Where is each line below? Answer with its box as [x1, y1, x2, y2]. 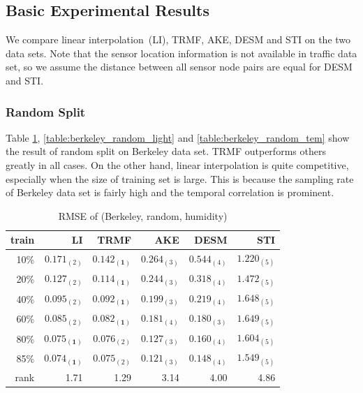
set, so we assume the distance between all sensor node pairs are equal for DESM [6, 59, 353, 74]
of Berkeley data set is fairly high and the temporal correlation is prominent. [6, 185, 334, 200]
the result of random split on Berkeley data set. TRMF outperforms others [6, 144, 326, 158]
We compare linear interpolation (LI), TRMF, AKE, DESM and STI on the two [6, 32, 351, 47]
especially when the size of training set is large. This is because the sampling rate [6, 171, 354, 186]
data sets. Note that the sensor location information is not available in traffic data [6, 45, 357, 60]
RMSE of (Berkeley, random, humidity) [58, 208, 228, 223]
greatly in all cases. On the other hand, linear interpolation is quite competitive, [6, 157, 349, 172]
